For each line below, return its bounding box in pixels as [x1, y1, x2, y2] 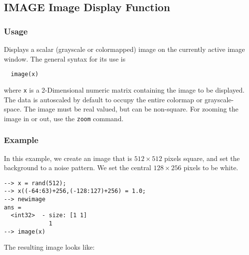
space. [4, 104, 22, 114]
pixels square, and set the [164, 153, 240, 163]
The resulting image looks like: [4, 242, 95, 252]
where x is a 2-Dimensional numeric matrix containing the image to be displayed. [4, 84, 245, 95]
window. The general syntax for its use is [4, 53, 126, 64]
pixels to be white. [183, 162, 238, 173]
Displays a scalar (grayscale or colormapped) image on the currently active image [4, 44, 245, 54]
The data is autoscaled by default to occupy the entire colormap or [4, 94, 203, 104]
